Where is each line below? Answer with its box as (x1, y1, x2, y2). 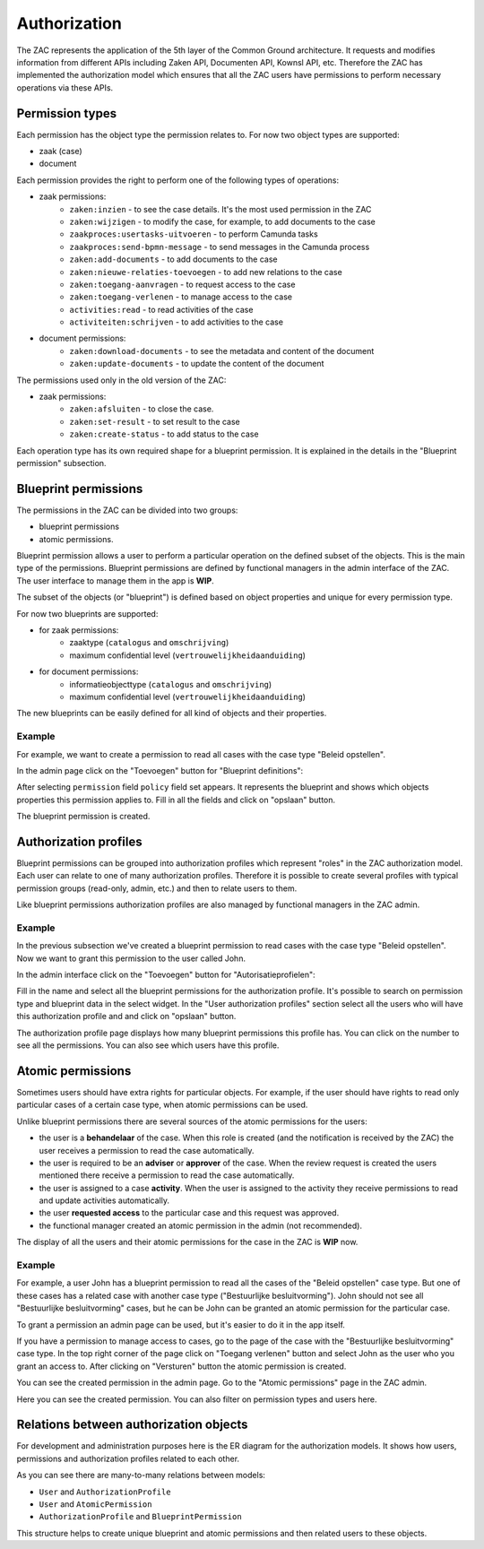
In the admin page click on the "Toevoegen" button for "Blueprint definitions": (16, 765, 304, 775)
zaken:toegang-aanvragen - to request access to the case (69, 279, 296, 290)
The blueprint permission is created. (16, 811, 151, 822)
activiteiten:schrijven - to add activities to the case (69, 316, 284, 327)
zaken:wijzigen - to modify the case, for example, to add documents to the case (69, 216, 376, 227)
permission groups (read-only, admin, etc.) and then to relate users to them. (16, 883, 298, 894)
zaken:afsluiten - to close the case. (69, 403, 214, 414)
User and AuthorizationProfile (39, 1486, 171, 1497)
